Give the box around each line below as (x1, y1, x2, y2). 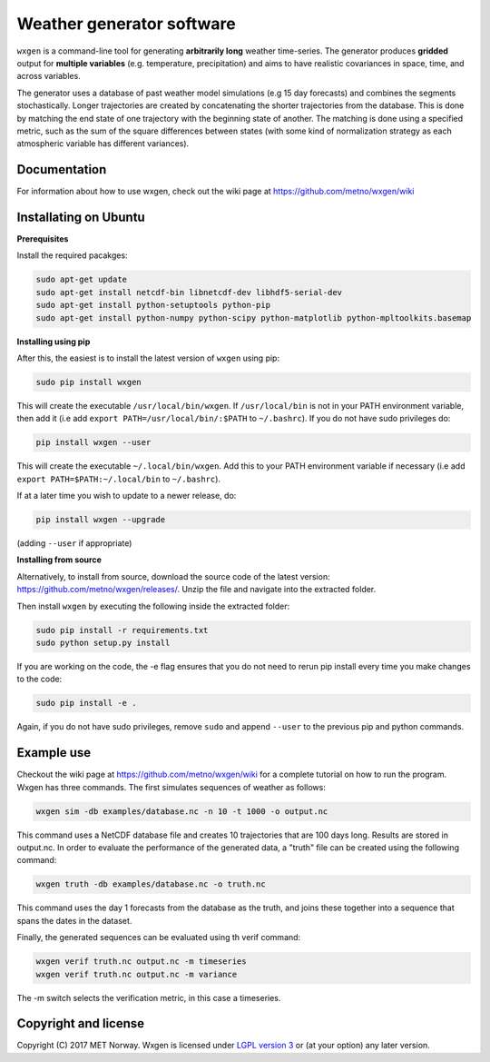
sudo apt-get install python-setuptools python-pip (35, 300, 271, 311)
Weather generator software (16, 14, 236, 34)
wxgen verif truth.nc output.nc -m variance (35, 968, 238, 979)
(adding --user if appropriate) (16, 538, 132, 549)
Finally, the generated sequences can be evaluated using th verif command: (16, 932, 301, 943)
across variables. (16, 71, 81, 82)
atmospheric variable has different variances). (16, 138, 190, 149)
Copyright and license (16, 1016, 145, 1031)
